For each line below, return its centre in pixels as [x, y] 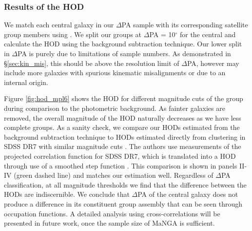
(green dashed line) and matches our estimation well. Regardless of [114, 175]
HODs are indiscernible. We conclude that [67, 194]
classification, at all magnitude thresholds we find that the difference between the [125, 184]
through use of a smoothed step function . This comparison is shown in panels [121, 165]
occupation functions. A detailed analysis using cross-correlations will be [112, 213]
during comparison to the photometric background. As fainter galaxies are [115, 108]
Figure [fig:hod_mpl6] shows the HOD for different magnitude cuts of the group [124, 98]
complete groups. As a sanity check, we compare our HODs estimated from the [122, 127]
